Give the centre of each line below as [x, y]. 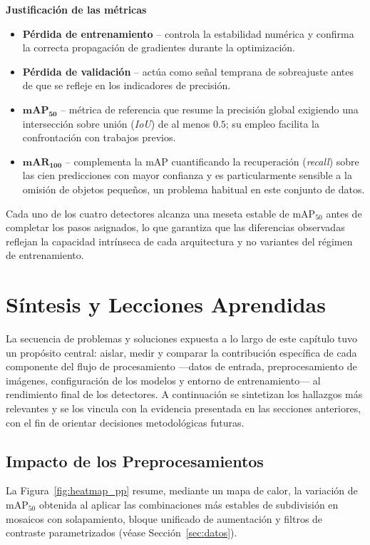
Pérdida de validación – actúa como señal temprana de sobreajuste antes [188, 71]
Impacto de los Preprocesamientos [135, 460]
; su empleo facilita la [272, 123]
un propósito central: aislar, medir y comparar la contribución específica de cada [181, 352]
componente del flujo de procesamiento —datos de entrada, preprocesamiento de [181, 366]
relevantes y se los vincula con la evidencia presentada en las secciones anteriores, [184, 408]
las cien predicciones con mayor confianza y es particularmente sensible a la [187, 175]
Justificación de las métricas [76, 9]
